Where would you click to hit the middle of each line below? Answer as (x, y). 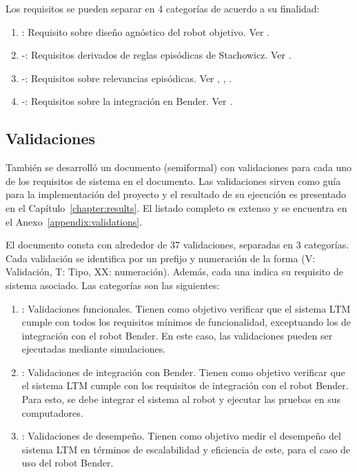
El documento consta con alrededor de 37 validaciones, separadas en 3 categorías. (177, 245)
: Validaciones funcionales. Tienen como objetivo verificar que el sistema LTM (186, 308)
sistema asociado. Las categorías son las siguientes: (113, 285)
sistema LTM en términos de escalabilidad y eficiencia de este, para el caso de (186, 449)
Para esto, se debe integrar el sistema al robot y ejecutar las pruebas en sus (181, 399)
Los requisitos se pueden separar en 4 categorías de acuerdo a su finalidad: (163, 8)
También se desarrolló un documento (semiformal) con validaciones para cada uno (179, 167)
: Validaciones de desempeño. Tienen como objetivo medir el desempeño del (181, 436)
